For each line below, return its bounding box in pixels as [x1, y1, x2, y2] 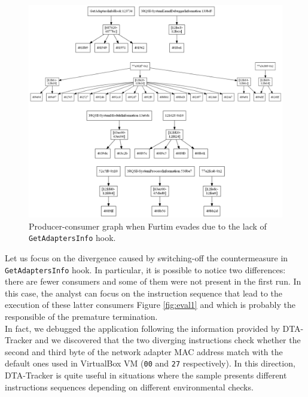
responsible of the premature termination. [5, 310, 158, 322]
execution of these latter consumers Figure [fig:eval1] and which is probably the [5, 298, 296, 311]
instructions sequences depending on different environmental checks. [5, 380, 254, 393]
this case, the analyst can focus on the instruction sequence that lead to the [5, 286, 283, 299]
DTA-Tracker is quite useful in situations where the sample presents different [5, 369, 287, 381]
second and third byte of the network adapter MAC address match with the [5, 345, 283, 358]
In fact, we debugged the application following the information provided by [5, 322, 280, 334]
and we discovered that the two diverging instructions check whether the [35, 334, 301, 346]
